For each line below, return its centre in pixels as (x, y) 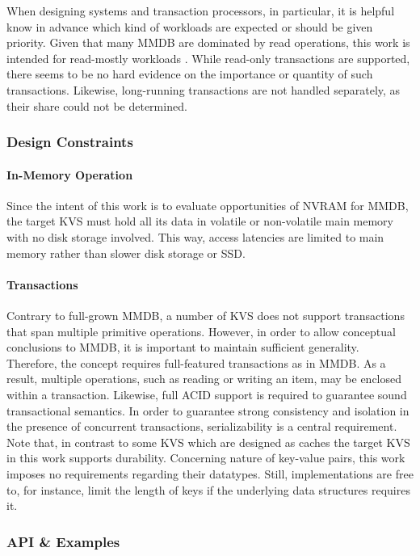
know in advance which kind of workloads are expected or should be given (190, 26)
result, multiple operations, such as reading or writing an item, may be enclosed (204, 379)
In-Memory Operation (70, 174)
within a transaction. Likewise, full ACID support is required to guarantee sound (207, 394)
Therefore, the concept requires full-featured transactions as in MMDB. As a (196, 362)
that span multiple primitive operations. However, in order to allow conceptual (201, 331)
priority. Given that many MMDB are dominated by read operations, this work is (208, 42)
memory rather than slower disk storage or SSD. (126, 253)
